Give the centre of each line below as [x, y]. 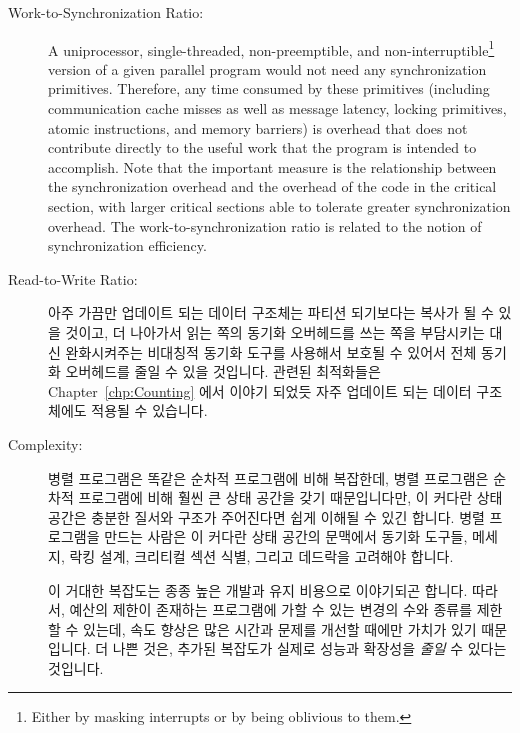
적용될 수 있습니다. [149, 410]
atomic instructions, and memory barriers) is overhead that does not [258, 127]
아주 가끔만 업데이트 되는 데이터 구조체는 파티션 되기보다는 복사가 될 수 [271, 312]
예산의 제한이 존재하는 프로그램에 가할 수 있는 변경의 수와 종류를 [271, 609]
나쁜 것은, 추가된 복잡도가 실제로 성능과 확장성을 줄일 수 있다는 [309, 648]
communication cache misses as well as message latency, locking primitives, [277, 108]
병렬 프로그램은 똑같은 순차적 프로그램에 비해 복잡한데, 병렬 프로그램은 [268, 477]
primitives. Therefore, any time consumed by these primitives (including [269, 88]
